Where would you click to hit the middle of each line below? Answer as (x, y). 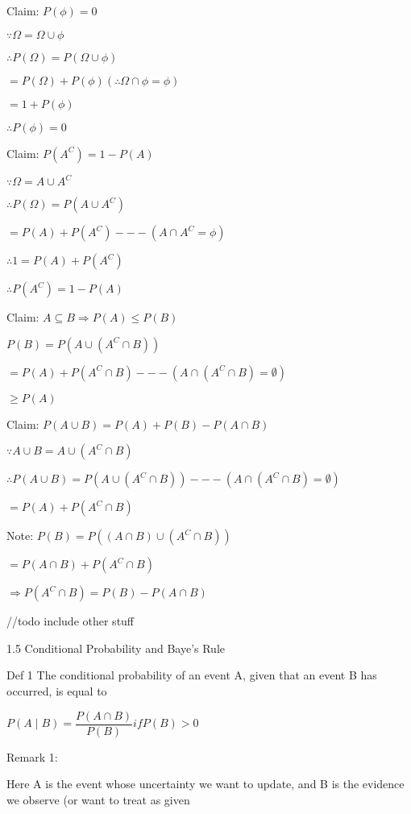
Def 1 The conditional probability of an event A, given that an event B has (192, 675)
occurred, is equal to (57, 691)
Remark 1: (32, 756)
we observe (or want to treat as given (98, 799)
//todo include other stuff (71, 621)
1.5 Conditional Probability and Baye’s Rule (116, 648)
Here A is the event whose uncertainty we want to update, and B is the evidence (205, 784)
